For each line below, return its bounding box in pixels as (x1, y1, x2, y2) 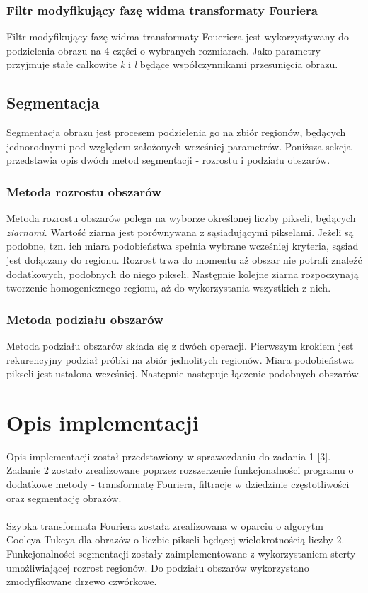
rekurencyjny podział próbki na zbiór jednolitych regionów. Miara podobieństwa (6, 352, 354, 367)
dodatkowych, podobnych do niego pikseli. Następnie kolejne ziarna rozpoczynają (6, 266, 359, 281)
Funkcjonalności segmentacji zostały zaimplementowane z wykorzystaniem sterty (6, 546, 356, 561)
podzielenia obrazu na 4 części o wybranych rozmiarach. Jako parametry (6, 43, 321, 57)
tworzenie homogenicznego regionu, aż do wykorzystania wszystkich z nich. (6, 280, 331, 295)
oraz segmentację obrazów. (6, 490, 122, 505)
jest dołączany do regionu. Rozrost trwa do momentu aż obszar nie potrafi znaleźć (6, 252, 362, 267)
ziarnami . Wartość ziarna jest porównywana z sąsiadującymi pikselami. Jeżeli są (6, 224, 354, 239)
